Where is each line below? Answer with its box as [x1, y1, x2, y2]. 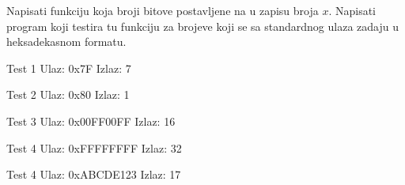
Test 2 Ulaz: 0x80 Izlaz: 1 [6, 86, 130, 103]
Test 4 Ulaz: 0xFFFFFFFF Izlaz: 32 [6, 139, 182, 156]
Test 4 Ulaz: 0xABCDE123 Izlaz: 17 [6, 166, 181, 183]
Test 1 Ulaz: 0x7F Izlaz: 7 [6, 59, 131, 76]
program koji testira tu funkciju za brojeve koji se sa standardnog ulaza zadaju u [6, 17, 399, 34]
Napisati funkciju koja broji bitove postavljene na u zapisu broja [6, 2, 319, 18]
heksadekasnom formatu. [6, 33, 127, 50]
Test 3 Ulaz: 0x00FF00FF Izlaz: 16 [6, 112, 176, 129]
